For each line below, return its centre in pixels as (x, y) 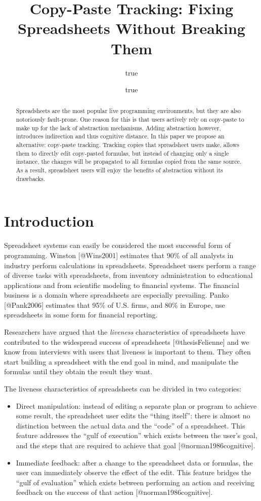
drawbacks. (31, 178)
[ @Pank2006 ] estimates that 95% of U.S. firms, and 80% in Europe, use (115, 305)
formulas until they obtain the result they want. (78, 371)
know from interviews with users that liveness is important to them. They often (127, 352)
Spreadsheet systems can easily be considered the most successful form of (118, 245)
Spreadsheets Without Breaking (132, 28)
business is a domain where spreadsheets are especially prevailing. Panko (117, 295)
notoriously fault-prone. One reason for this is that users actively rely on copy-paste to (130, 119)
